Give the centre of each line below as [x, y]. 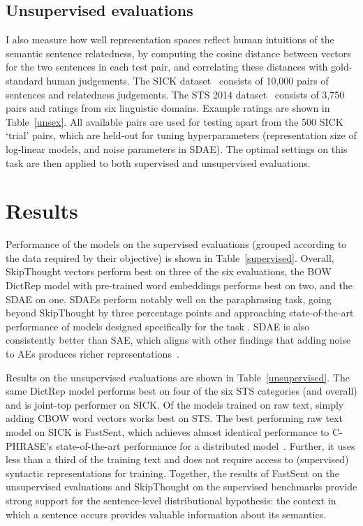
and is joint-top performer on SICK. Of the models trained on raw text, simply [175, 404]
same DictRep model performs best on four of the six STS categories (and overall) [181, 391]
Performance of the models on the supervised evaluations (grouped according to [176, 244]
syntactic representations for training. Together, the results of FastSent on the [173, 473]
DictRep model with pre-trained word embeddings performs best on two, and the [179, 285]
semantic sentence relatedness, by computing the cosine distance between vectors [178, 53]
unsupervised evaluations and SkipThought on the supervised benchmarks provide [181, 487]
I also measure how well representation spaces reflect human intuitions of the [170, 39]
